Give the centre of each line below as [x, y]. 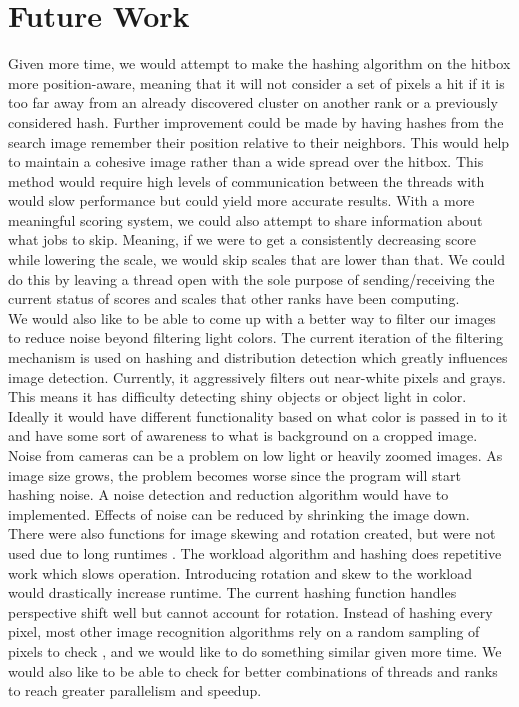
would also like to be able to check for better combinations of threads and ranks [253, 670]
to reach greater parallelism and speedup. [135, 690]
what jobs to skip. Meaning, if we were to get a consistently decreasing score [242, 239]
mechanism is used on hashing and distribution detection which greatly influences [258, 357]
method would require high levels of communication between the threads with [246, 180]
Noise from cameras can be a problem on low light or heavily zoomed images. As [255, 455]
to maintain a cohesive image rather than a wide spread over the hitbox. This [246, 161]
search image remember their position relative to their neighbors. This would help [259, 141]
